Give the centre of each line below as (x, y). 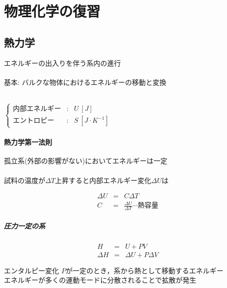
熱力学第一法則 (28, 142)
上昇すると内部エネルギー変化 (103, 180)
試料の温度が (25, 180)
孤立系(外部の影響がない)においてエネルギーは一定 (86, 161)
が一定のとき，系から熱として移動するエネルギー (144, 270)
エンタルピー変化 (31, 270)
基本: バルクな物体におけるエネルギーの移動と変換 (85, 82)
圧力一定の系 (25, 225)
